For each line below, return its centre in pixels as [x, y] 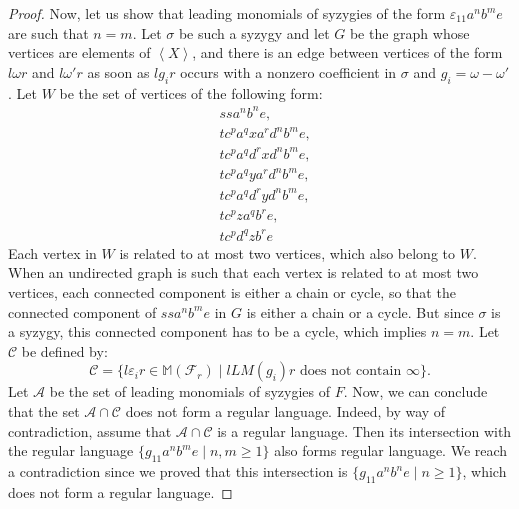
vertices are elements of [79, 52]
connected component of [82, 311]
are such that [48, 32]
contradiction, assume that [90, 430]
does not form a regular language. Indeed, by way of [285, 411]
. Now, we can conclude [415, 391]
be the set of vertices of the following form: [191, 92]
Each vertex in [52, 252]
